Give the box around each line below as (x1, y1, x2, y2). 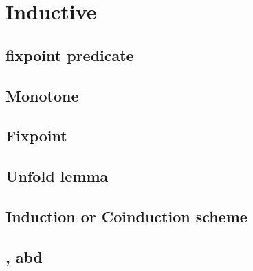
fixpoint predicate (5, 44, 134, 65)
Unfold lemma (5, 165, 109, 187)
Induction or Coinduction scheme (5, 205, 247, 226)
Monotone (5, 84, 79, 106)
